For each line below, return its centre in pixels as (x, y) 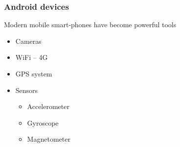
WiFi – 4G (32, 57)
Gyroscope (43, 122)
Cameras (28, 41)
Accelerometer (48, 106)
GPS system (34, 73)
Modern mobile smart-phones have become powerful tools (90, 25)
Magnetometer (49, 139)
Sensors (27, 90)
